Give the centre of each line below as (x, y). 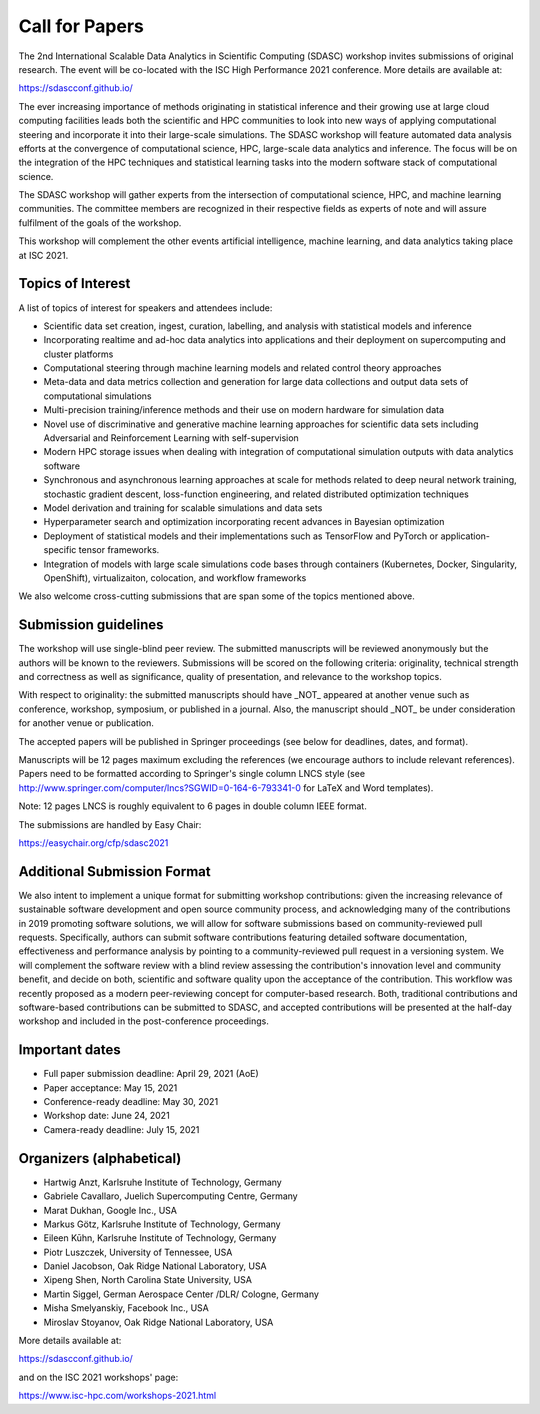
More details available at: (70, 1341)
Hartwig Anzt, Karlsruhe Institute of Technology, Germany (162, 1182)
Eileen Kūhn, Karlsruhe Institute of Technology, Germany (160, 1238)
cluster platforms (78, 354)
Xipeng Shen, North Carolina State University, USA (147, 1280)
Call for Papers (81, 26)
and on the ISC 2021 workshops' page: (98, 1377)
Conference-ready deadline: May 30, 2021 (131, 1102)
